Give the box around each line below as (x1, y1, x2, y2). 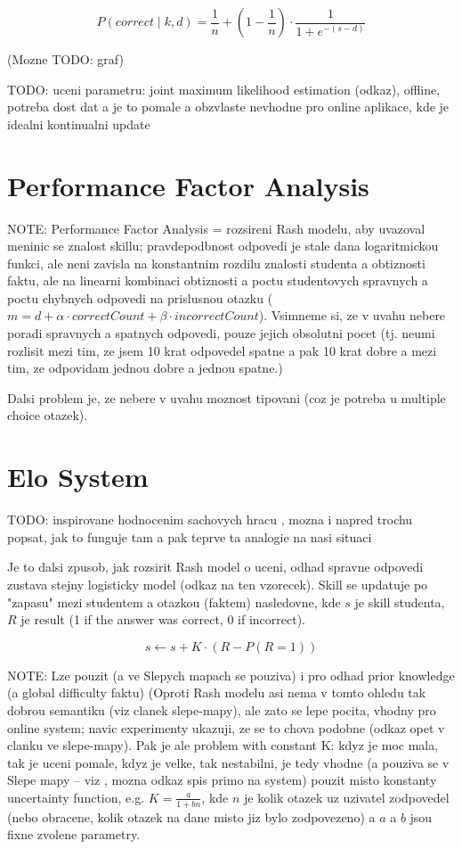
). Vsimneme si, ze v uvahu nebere (258, 306, 446, 325)
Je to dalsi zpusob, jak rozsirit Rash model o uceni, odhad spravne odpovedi (7, 557, 424, 576)
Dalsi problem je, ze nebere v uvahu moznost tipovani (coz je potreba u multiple (7, 388, 446, 407)
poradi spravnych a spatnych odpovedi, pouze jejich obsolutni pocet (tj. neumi (7, 324, 435, 342)
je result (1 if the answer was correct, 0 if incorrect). (20, 610, 306, 629)
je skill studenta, (354, 592, 445, 611)
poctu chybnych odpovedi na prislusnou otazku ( (7, 288, 273, 307)
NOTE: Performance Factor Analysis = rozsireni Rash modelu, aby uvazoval (7, 218, 426, 237)
